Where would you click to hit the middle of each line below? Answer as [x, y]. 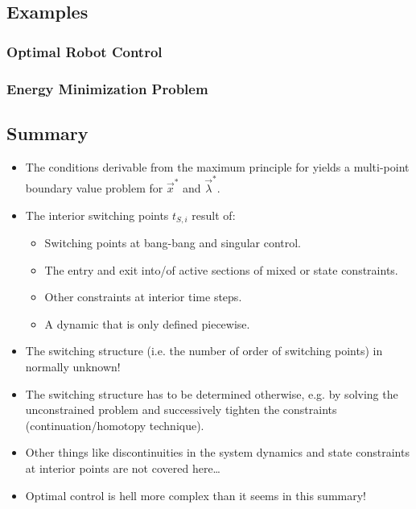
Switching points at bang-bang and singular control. [173, 243]
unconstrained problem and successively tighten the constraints [181, 410]
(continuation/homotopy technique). [115, 425]
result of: [214, 215]
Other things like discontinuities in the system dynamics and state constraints [217, 452]
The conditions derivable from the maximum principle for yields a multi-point [217, 166]
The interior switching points [97, 215]
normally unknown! [73, 366]
